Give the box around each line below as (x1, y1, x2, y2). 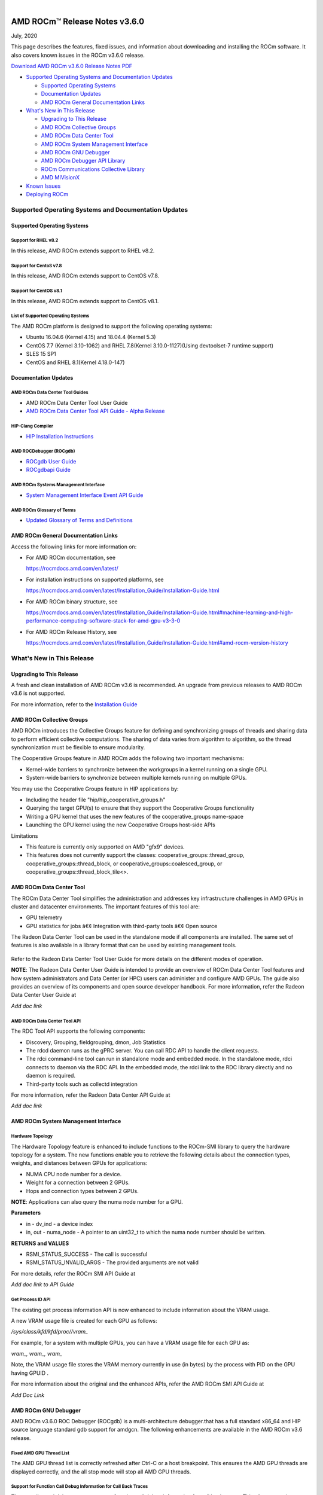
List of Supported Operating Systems (11, 313, 90, 319)
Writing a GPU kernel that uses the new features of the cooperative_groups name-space (26, 813, 243, 820)
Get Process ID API (11, 1296, 51, 1302)
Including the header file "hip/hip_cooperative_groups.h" (26, 796, 166, 803)
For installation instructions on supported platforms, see (26, 576, 164, 583)
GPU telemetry (26, 914, 63, 921)
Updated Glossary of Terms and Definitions (26, 517, 133, 524)
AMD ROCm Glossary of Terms (11, 507, 76, 513)
